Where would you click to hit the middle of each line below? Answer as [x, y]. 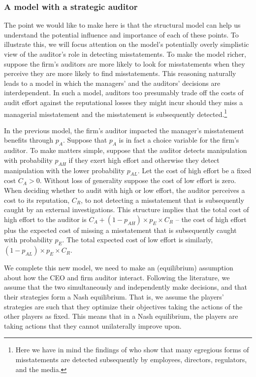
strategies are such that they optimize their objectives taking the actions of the [123, 306]
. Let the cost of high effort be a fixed [194, 170]
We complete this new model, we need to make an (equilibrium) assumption [119, 268]
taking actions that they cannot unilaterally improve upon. [93, 325]
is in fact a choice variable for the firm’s [179, 140]
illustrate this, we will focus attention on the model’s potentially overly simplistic [127, 44]
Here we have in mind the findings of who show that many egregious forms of [132, 350]
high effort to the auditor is [45, 219]
